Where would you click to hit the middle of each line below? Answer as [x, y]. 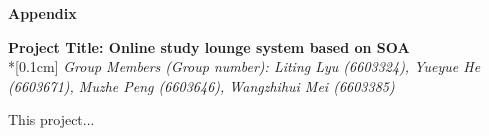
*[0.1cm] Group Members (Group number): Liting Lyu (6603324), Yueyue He [244, 66]
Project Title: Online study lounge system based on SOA [209, 46]
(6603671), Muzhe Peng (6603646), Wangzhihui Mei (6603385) [201, 85]
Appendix [42, 13]
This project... [51, 119]
